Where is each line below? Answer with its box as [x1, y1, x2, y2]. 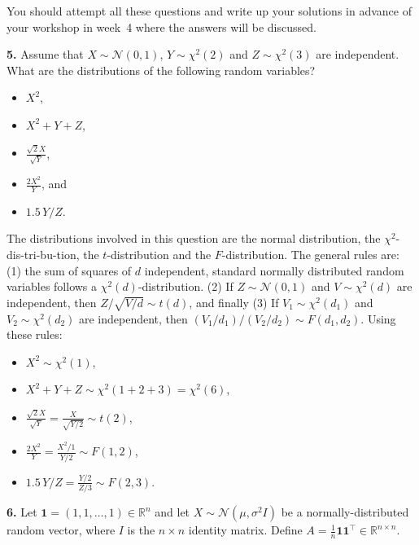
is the [127, 521, 155, 538]
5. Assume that [7, 46, 84, 63]
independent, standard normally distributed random [144, 262, 404, 279]
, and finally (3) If [189, 293, 279, 310]
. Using [360, 310, 396, 327]
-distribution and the [107, 246, 212, 263]
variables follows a [7, 278, 98, 295]
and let [155, 503, 190, 521]
